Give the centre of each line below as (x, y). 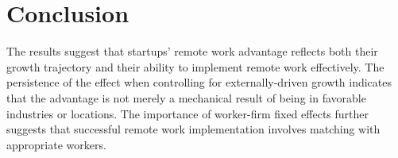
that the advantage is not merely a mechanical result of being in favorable (186, 97)
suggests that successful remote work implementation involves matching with (193, 129)
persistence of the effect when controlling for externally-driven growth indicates (199, 82)
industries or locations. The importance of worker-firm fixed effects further (188, 113)
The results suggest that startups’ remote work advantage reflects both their (192, 51)
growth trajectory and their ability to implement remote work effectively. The (195, 66)
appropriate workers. (56, 144)
